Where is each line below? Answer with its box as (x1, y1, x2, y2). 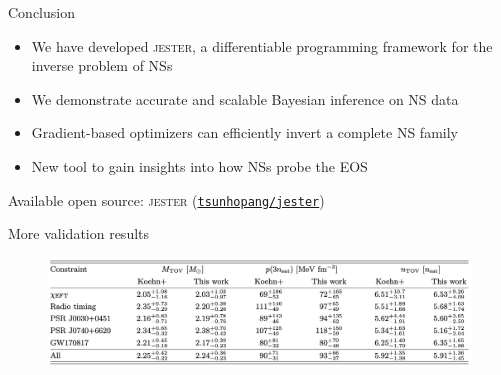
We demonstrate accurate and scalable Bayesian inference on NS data (31, 88, 459, 109)
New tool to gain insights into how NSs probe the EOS (31, 155, 368, 176)
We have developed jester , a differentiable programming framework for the (31, 35, 493, 56)
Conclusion (8, 2, 75, 22)
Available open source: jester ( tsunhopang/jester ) (8, 189, 325, 210)
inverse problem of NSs (31, 55, 173, 76)
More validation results (8, 223, 150, 244)
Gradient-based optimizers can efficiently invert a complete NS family (31, 122, 458, 143)
